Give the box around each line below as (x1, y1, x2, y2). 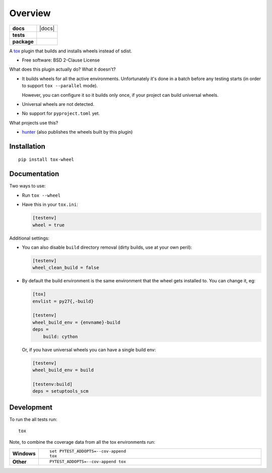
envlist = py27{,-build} (32, 298, 94, 304)
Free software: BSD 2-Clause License (22, 57, 100, 63)
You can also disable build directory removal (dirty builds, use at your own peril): (22, 244, 192, 250)
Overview (9, 8, 51, 19)
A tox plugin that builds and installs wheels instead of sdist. (9, 48, 132, 54)
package (12, 38, 34, 45)
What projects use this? (9, 120, 58, 126)
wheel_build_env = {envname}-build (32, 319, 120, 325)
